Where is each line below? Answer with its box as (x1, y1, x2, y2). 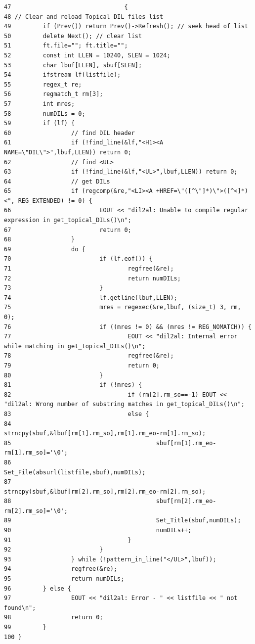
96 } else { (4, 585, 72, 592)
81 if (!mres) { (4, 381, 142, 389)
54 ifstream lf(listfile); (4, 71, 121, 79)
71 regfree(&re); (4, 265, 174, 273)
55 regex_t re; (4, 81, 82, 88)
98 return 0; (4, 614, 103, 621)
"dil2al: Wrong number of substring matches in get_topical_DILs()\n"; (4, 401, 245, 408)
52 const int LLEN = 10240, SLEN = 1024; (4, 51, 170, 59)
